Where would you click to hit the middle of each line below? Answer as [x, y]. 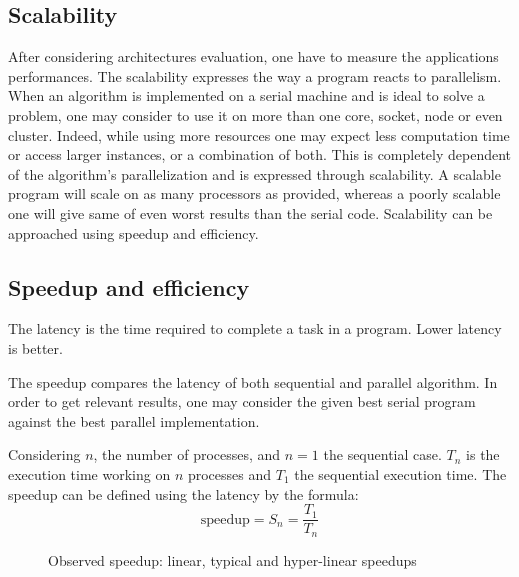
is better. [35, 347]
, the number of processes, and [187, 454]
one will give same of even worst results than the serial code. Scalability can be [250, 212]
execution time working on [89, 473]
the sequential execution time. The [400, 473]
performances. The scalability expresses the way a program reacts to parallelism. [255, 75]
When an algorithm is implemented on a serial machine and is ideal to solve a [246, 95]
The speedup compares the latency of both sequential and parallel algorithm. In [253, 381]
